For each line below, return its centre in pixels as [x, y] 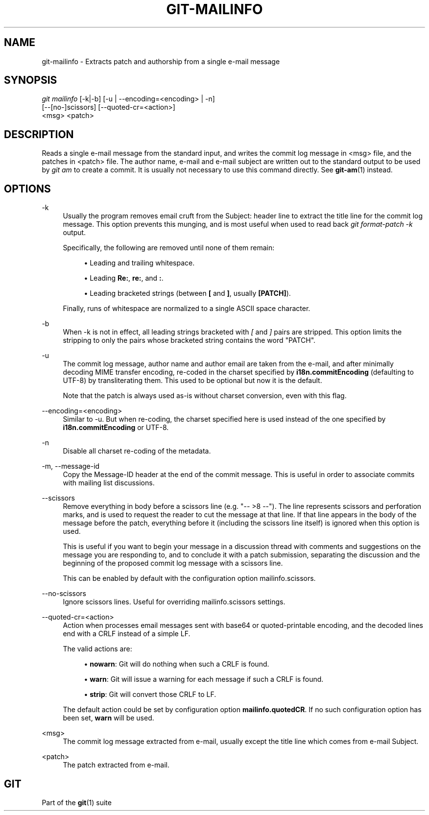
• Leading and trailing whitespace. [139, 263]
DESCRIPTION [39, 134]
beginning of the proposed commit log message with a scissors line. [173, 563]
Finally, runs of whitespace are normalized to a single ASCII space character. [187, 309]
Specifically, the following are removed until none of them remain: [169, 248]
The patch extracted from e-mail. [116, 765]
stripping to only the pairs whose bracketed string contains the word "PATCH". [189, 340]
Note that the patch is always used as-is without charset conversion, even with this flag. [205, 396]
